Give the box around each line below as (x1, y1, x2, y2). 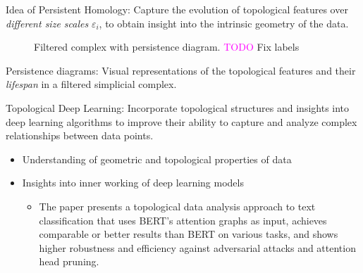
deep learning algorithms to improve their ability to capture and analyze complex (6, 114, 357, 129)
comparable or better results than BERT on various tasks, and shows (39, 227, 338, 241)
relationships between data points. (6, 128, 154, 143)
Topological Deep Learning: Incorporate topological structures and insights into (6, 100, 350, 115)
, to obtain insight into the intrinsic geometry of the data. (99, 15, 349, 30)
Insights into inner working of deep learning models (22, 175, 244, 190)
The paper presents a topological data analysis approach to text (39, 198, 316, 213)
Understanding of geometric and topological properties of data (22, 151, 292, 166)
